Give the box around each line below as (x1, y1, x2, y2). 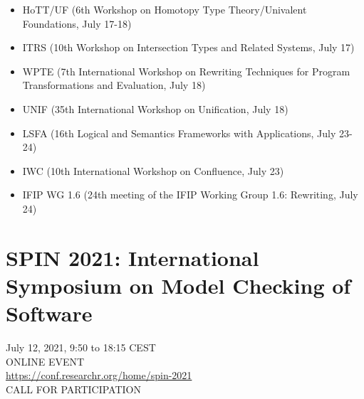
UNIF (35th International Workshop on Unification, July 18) (22, 101, 288, 116)
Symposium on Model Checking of (6, 270, 351, 299)
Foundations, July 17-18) (22, 16, 132, 31)
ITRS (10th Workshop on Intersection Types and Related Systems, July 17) (22, 40, 355, 55)
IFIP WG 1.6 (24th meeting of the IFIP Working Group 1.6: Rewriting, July (22, 187, 358, 202)
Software (6, 299, 93, 328)
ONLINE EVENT (6, 353, 85, 368)
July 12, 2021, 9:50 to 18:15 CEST (6, 340, 156, 355)
